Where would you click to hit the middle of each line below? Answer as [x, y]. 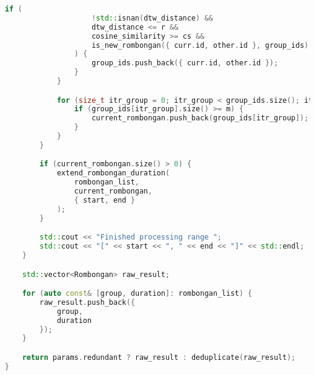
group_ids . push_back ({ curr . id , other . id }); [185, 63]
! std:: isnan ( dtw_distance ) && [152, 18]
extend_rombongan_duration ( [113, 173]
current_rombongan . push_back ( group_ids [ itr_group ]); [200, 118]
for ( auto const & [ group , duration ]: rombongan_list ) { [137, 294]
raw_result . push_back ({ [87, 302]
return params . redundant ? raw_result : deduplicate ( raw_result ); [159, 357]
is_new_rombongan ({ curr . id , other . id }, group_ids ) [200, 45]
